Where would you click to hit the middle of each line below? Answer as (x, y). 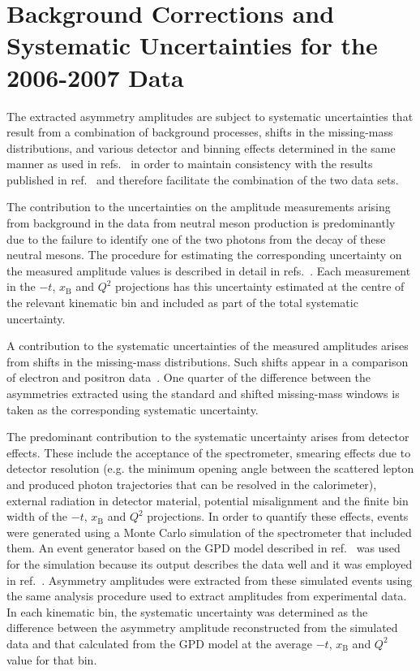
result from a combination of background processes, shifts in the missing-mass (200, 132)
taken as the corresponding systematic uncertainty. (133, 409)
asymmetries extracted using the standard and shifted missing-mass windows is (203, 393)
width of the (37, 516)
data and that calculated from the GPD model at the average (160, 643)
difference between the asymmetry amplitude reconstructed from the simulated (202, 628)
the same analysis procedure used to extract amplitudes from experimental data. (207, 596)
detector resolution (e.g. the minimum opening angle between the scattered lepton (210, 468)
